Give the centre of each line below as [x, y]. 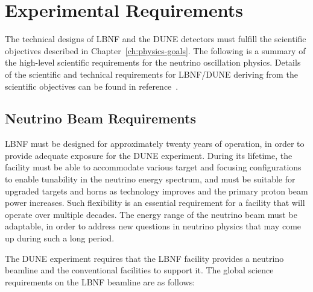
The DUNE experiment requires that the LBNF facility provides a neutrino [144, 258]
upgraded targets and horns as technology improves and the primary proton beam [156, 191]
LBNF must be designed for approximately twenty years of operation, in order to [155, 144]
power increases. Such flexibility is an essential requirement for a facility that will [155, 203]
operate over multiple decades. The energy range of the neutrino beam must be [151, 214]
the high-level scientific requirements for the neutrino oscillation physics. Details [153, 62]
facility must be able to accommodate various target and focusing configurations [153, 167]
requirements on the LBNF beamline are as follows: [100, 281]
